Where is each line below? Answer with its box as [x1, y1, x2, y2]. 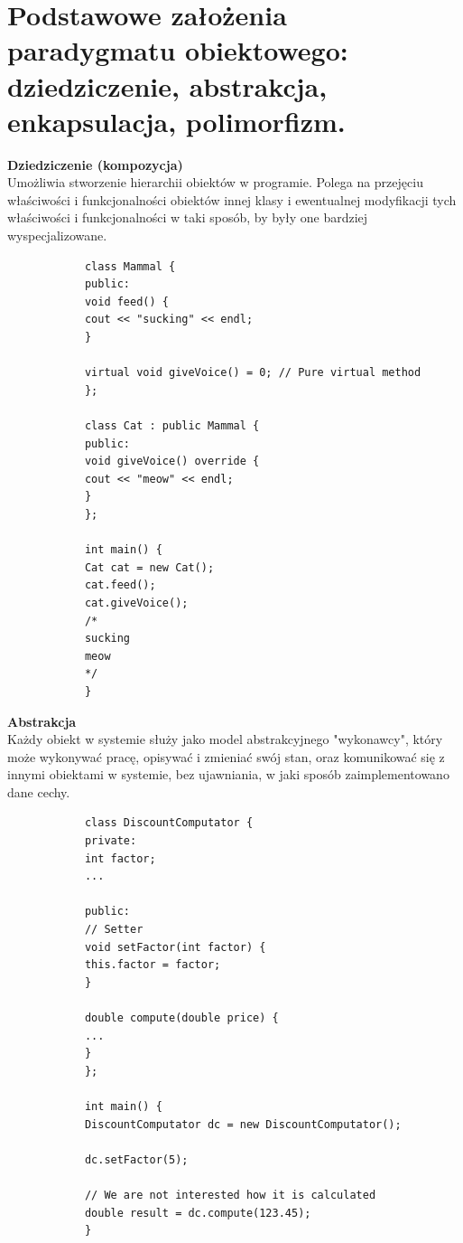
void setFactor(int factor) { [84, 940, 266, 954]
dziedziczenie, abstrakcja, [7, 67, 328, 104]
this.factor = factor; [84, 958, 221, 972]
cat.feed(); [84, 579, 156, 592]
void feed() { [84, 295, 169, 308]
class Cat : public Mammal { [84, 419, 260, 432]
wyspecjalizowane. [7, 226, 107, 245]
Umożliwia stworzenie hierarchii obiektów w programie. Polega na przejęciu [7, 173, 423, 192]
